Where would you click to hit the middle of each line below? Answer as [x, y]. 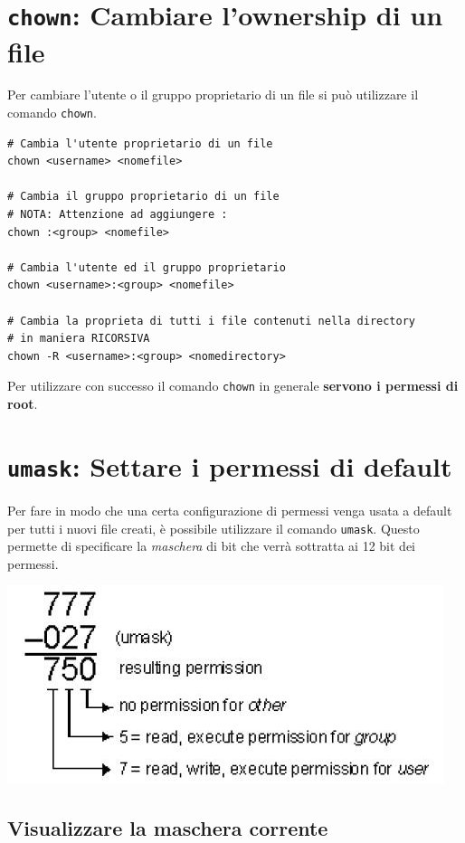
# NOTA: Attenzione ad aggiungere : [118, 215]
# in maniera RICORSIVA [79, 339]
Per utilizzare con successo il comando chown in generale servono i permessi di [233, 386]
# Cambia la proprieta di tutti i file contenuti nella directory [212, 321]
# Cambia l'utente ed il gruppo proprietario [147, 267]
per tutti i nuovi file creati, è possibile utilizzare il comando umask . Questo [214, 528]
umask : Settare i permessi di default [230, 465]
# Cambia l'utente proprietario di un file [140, 143]
